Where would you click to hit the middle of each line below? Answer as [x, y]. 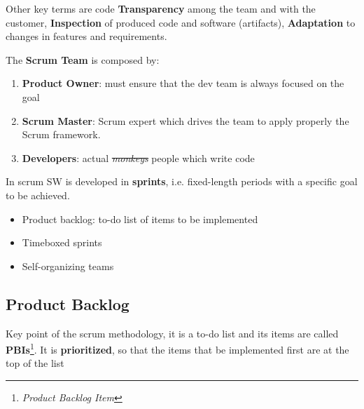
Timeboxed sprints [62, 242]
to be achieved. [38, 195]
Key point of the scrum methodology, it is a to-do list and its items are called [172, 333]
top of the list [35, 363]
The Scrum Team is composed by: [83, 59]
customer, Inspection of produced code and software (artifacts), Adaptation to [181, 22]
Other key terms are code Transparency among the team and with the [161, 8]
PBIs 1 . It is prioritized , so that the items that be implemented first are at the [177, 348]
